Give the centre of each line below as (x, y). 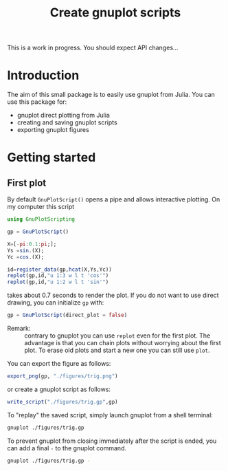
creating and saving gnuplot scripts (67, 122)
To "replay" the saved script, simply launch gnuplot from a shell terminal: (110, 415)
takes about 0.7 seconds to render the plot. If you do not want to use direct (113, 295)
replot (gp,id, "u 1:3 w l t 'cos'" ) (58, 276)
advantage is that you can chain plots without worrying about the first (123, 343)
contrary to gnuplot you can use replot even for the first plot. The (117, 336)
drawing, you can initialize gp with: (56, 303)
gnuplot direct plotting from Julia (63, 116)
